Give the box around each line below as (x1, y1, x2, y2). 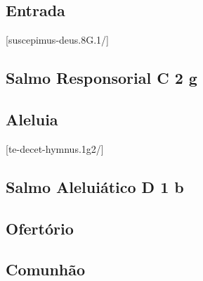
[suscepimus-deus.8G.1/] (6, 32, 110, 47)
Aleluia (6, 108, 58, 130)
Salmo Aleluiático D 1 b (6, 175, 184, 197)
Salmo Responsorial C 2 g (6, 67, 197, 89)
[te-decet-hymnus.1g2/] (6, 141, 104, 156)
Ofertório (6, 217, 74, 239)
